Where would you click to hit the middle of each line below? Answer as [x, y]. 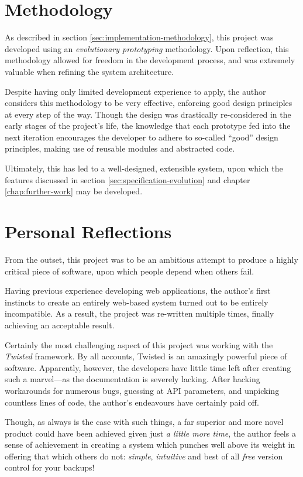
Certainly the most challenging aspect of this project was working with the [139, 344]
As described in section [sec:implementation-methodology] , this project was [139, 37]
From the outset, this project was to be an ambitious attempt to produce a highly [151, 259]
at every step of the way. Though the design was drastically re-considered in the [148, 114]
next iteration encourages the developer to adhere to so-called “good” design [142, 137]
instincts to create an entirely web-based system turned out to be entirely [137, 302]
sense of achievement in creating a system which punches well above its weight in [150, 445]
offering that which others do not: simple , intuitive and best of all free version [144, 456]
